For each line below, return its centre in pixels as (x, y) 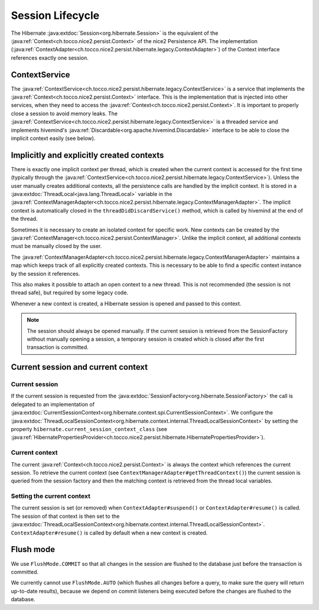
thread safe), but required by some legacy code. (70, 293)
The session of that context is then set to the (65, 516)
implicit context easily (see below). (53, 138)
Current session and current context (79, 367)
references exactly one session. (50, 58)
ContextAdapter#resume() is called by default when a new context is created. (109, 533)
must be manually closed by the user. (56, 246)
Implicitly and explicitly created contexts (87, 155)
